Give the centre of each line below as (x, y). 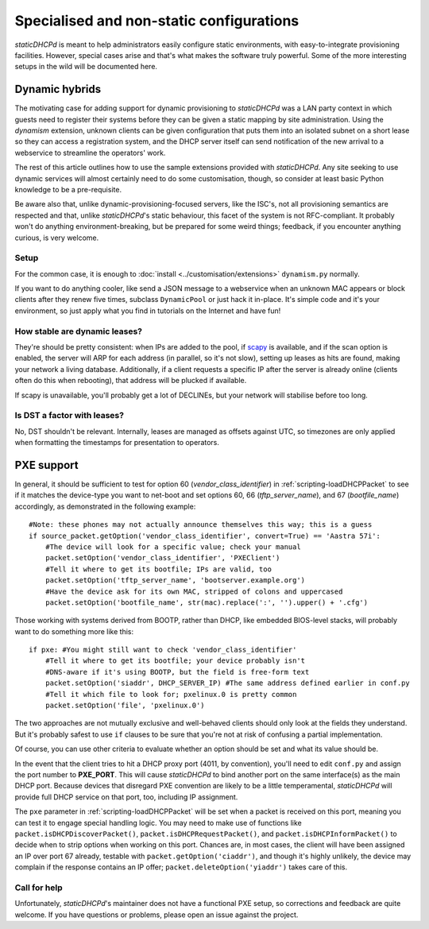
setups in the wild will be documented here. (86, 67)
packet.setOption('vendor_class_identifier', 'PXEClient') (162, 558)
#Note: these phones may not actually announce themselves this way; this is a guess (201, 525)
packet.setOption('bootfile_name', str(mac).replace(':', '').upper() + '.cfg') (207, 602)
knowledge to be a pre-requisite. (68, 189)
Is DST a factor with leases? (70, 416)
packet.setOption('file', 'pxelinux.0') (125, 706)
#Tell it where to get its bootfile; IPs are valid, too (158, 569)
